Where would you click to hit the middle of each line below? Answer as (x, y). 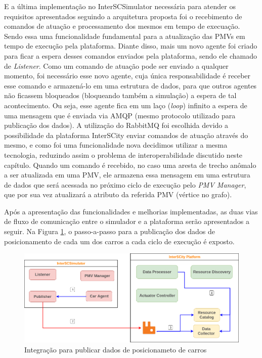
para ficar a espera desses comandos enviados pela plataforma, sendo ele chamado (130, 55)
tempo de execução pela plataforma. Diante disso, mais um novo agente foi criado (131, 46)
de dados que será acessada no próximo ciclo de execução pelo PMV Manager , (125, 184)
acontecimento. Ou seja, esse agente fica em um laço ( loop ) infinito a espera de (126, 105)
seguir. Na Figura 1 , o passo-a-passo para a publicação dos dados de (110, 231)
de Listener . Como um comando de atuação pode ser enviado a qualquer (116, 65)
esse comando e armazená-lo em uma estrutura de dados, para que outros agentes (130, 85)
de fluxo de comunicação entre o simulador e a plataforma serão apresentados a (127, 221)
